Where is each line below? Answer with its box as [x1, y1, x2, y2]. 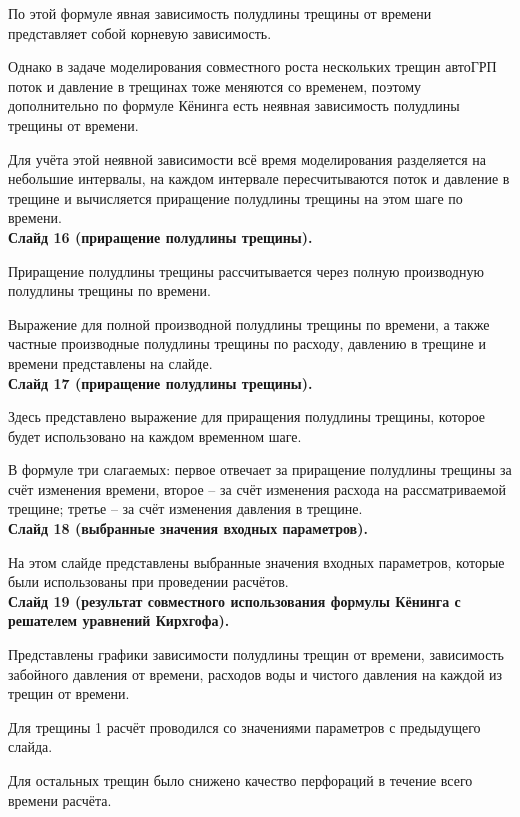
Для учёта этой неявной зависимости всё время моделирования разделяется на [8, 148, 486, 169]
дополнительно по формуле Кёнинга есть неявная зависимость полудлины [8, 95, 460, 116]
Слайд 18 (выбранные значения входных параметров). [8, 518, 368, 539]
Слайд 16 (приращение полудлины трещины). [8, 226, 313, 247]
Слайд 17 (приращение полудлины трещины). [8, 372, 313, 393]
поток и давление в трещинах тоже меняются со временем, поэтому [8, 75, 422, 96]
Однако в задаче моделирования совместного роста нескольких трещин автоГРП [8, 56, 497, 77]
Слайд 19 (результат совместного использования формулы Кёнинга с [8, 590, 461, 611]
